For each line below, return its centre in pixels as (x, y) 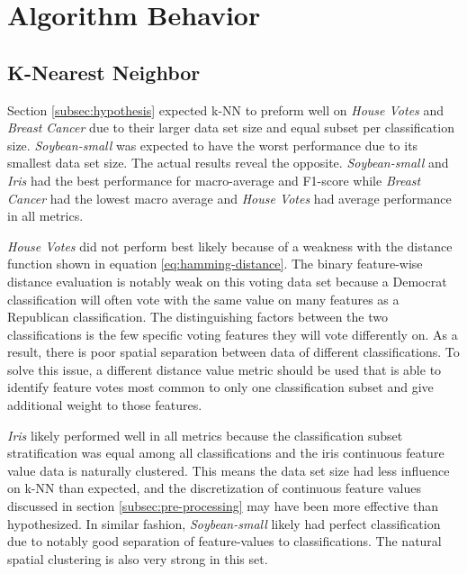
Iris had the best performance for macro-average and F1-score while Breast (214, 180)
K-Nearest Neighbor (104, 72)
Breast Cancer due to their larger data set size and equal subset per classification (231, 128)
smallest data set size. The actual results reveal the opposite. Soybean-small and (228, 163)
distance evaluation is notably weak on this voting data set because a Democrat (227, 281)
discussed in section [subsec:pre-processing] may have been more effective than (223, 506)
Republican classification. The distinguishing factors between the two (198, 317)
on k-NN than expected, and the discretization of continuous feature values (214, 488)
